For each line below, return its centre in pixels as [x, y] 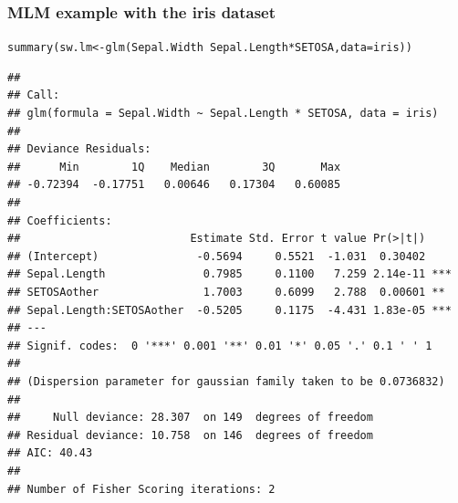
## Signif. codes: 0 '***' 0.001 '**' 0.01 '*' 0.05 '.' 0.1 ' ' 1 [220, 346]
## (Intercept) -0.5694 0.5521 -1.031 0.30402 [217, 256]
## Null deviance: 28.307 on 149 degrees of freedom [190, 418]
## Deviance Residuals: [79, 149]
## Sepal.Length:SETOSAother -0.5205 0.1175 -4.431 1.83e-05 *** [229, 310]
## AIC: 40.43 [50, 453]
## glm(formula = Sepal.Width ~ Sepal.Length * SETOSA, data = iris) [223, 114]
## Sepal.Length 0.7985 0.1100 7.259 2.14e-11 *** [229, 274]
